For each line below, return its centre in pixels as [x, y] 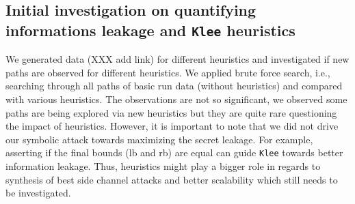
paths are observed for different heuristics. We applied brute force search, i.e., [168, 72]
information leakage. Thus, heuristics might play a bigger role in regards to [163, 165]
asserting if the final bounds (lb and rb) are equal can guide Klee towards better [174, 152]
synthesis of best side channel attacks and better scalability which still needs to [172, 179]
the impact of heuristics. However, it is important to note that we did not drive [172, 126]
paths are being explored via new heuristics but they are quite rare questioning [171, 112]
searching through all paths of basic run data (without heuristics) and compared [174, 86]
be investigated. [38, 193]
